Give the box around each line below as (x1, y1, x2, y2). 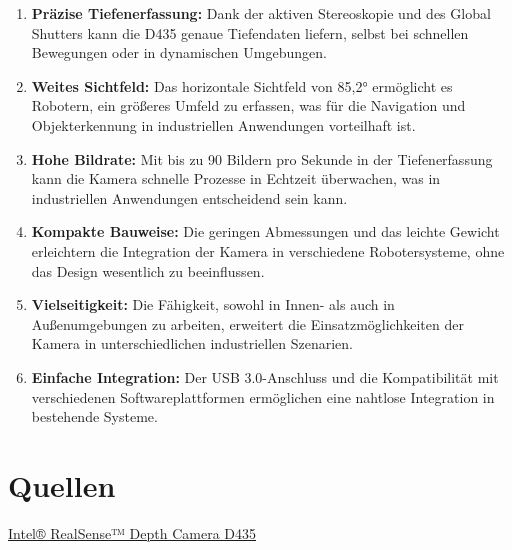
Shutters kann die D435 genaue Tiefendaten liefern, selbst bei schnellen (31, 22, 469, 43)
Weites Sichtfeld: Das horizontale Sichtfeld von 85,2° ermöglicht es (31, 75, 453, 96)
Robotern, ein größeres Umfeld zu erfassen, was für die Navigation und (31, 95, 466, 116)
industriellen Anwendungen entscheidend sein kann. (31, 187, 348, 208)
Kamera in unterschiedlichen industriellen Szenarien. (31, 333, 353, 354)
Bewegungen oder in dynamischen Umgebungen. (31, 42, 327, 63)
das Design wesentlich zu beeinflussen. (31, 260, 265, 281)
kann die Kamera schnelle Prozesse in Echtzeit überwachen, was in (31, 168, 441, 189)
